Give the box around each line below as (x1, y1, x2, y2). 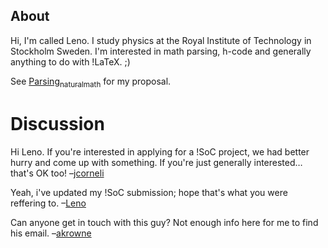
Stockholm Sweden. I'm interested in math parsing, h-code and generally (10, 45, 312, 57)
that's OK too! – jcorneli (10, 167, 105, 179)
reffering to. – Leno (10, 197, 87, 209)
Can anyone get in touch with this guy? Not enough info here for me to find (10, 216, 319, 228)
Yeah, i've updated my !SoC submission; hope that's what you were (10, 186, 288, 198)
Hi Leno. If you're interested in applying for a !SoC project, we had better (10, 145, 310, 158)
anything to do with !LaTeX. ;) (10, 55, 131, 68)
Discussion (10, 112, 105, 135)
